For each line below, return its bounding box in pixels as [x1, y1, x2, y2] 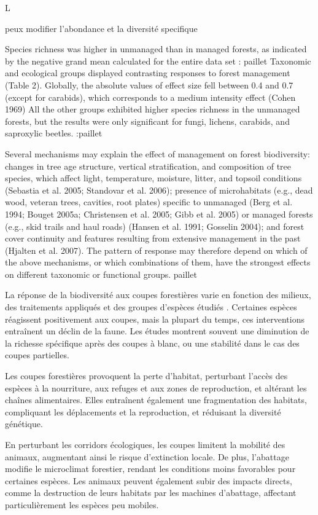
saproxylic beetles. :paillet [5, 127, 103, 140]
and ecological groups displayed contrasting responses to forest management [5, 66, 290, 79]
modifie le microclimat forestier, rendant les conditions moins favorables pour [5, 462, 296, 475]
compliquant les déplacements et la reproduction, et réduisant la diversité [5, 405, 281, 418]
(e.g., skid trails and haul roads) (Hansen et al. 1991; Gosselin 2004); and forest [5, 219, 304, 232]
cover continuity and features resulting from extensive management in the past [5, 232, 301, 245]
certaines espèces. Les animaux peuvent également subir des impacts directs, [5, 474, 292, 487]
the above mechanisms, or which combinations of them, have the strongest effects [5, 256, 311, 269]
